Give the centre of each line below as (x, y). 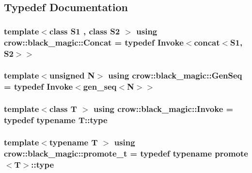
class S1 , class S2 (85, 31)
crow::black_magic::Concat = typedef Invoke (94, 42)
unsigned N (72, 75)
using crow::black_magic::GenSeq (175, 75)
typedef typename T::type (56, 120)
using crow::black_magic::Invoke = (164, 109)
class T (63, 109)
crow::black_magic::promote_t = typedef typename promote (126, 153)
